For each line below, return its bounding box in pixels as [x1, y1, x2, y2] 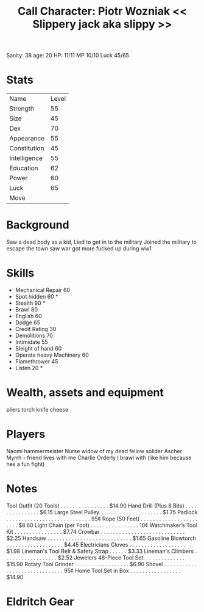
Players [6, 428, 46, 441]
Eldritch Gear [6, 595, 74, 608]
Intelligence [9, 154, 43, 162]
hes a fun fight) [6, 460, 45, 468]
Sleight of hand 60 [15, 345, 62, 352]
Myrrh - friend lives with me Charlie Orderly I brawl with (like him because [6, 454, 192, 461]
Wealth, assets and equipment [6, 386, 164, 399]
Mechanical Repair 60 [15, 286, 71, 294]
